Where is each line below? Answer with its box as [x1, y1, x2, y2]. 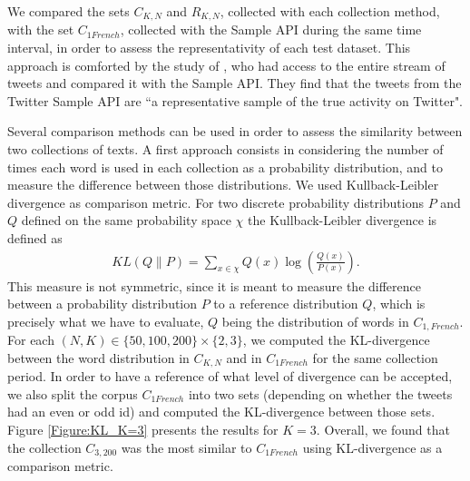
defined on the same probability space [21, 211, 231, 230]
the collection [7, 437, 82, 456]
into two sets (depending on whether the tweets [188, 384, 453, 403]
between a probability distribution [7, 294, 198, 313]
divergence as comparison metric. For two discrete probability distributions [7, 192, 424, 211]
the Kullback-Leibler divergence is [248, 211, 437, 230]
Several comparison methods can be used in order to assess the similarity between [7, 122, 463, 141]
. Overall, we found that [316, 420, 450, 439]
